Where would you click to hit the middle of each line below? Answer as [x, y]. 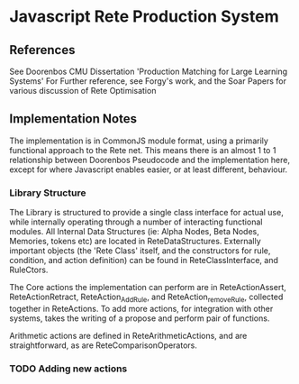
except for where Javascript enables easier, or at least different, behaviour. [149, 169]
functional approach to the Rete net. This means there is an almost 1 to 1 [143, 150]
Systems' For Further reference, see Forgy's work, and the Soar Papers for [148, 81]
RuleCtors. [29, 270]
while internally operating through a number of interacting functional [136, 222]
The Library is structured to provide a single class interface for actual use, [146, 213]
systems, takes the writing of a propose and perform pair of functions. [140, 318]
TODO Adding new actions [68, 369]
